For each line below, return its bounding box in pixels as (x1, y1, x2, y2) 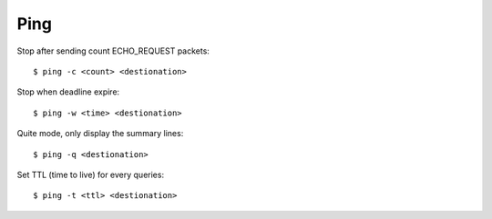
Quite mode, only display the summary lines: (16, 128, 184, 139)
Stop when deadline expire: (16, 86, 120, 97)
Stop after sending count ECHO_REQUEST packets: (16, 45, 210, 56)
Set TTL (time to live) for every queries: (16, 169, 164, 180)
